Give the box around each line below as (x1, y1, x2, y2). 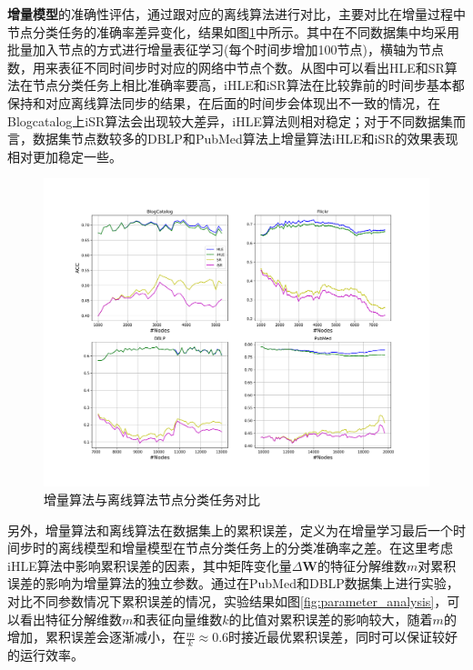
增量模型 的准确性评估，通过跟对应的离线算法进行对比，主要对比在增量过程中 (7, 5, 466, 23)
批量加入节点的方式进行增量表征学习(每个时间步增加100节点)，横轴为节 (7, 40, 431, 59)
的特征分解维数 (317, 555, 408, 575)
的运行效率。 (7, 645, 84, 665)
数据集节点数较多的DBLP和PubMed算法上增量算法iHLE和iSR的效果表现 (32, 129, 458, 148)
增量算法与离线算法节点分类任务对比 (44, 490, 260, 509)
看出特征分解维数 (19, 609, 122, 628)
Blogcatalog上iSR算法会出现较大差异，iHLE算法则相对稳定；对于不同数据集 (7, 111, 454, 130)
